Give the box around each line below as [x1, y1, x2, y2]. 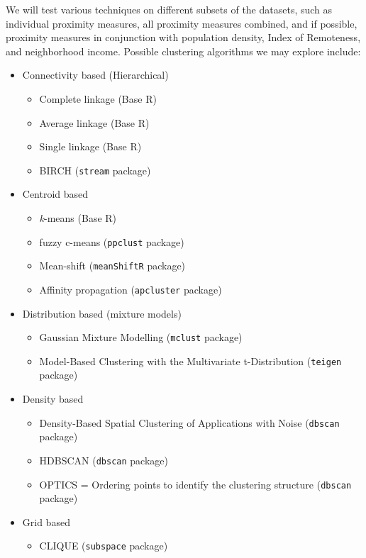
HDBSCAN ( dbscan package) [39, 452, 168, 467]
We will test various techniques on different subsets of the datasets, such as [6, 2, 333, 16]
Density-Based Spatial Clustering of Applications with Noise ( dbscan [39, 415, 340, 430]
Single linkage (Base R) [39, 139, 142, 154]
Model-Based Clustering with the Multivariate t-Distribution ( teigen [39, 353, 342, 368]
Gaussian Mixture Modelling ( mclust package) [39, 330, 243, 345]
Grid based [22, 514, 70, 529]
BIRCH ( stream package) [39, 162, 151, 177]
